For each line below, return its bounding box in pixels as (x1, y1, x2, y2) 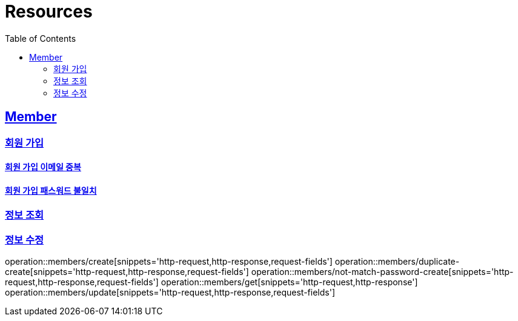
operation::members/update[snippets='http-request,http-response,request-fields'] (5, 287, 336, 298)
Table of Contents (5, 33, 76, 44)
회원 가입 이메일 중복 (5, 162, 81, 173)
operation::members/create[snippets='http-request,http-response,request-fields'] (5, 256, 333, 267)
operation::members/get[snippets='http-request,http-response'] (161, 277, 418, 288)
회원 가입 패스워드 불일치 (5, 185, 97, 196)
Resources (5, 1, 93, 22)
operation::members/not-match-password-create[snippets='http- (251, 266, 514, 277)
